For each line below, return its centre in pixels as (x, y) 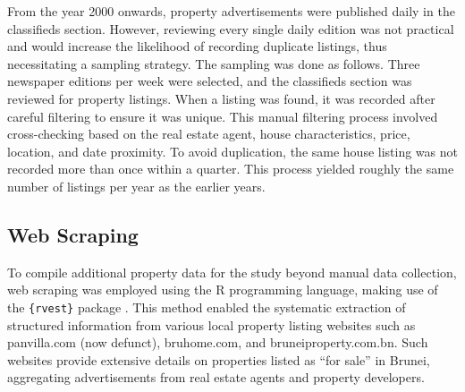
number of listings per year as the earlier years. (136, 186)
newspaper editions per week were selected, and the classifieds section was (210, 81)
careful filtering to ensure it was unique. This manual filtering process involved (223, 116)
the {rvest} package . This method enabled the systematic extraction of (207, 307)
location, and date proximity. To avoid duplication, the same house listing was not (232, 151)
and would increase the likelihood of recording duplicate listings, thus (197, 46)
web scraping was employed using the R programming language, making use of (223, 290)
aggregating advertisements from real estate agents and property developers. (216, 377)
